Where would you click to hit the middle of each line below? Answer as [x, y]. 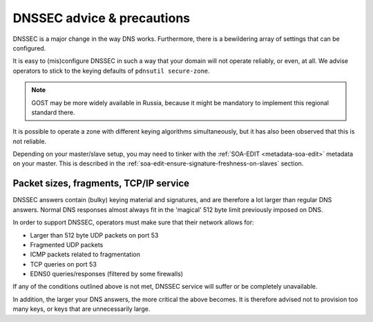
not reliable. [30, 141]
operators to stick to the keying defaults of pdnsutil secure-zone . [111, 71]
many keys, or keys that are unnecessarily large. [82, 309]
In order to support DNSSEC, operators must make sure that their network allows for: [133, 222]
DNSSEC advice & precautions [101, 18]
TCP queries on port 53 [63, 264]
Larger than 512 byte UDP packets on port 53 [94, 235]
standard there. [53, 112]
